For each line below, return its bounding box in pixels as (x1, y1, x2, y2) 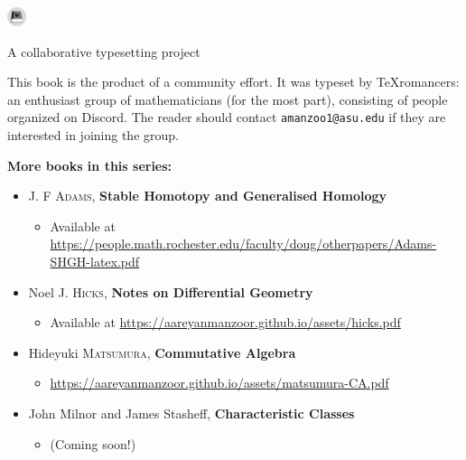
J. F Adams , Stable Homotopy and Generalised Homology (28, 186, 387, 205)
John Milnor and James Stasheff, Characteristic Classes (28, 403, 355, 422)
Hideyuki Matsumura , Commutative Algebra (28, 343, 296, 361)
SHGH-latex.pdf (50, 252, 140, 270)
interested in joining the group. (7, 126, 179, 145)
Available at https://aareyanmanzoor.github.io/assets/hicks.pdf (50, 313, 401, 332)
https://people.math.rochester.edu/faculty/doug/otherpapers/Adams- (50, 234, 437, 253)
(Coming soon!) (50, 434, 136, 453)
